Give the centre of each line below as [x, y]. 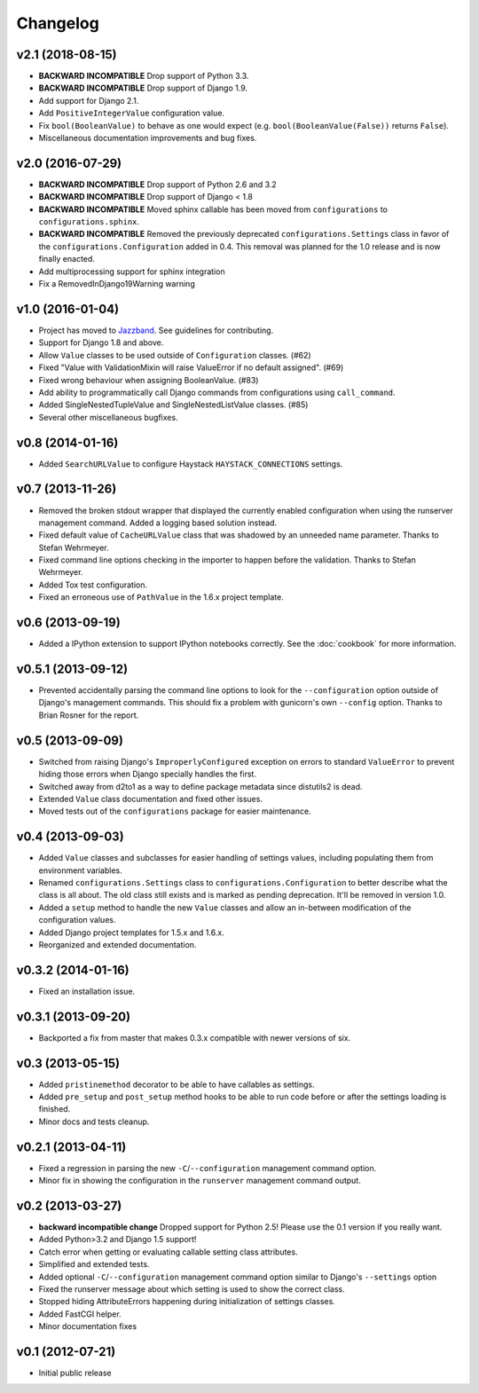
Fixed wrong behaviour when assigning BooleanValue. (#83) [149, 380]
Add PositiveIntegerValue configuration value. [132, 113]
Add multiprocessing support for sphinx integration [132, 272]
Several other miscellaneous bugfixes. [108, 417]
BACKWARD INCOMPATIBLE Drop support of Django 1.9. [143, 88]
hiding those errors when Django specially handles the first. [148, 774]
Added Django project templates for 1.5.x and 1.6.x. [132, 933]
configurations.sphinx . [89, 222]
